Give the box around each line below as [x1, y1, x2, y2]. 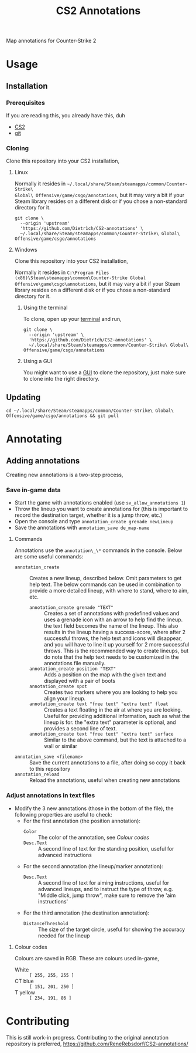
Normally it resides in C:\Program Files [14, 269, 109, 276]
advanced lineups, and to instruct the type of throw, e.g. [37, 885, 174, 892]
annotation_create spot [29, 683, 88, 690]
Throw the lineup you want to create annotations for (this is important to [14, 506, 188, 513]
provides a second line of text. [43, 725, 117, 732]
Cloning [6, 144, 29, 152]
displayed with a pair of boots [43, 678, 116, 685]
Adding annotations [6, 456, 80, 466]
